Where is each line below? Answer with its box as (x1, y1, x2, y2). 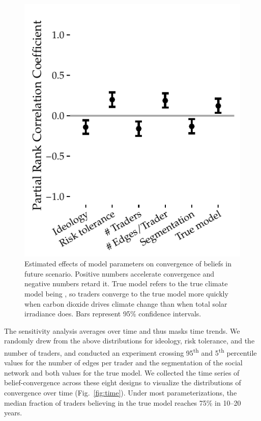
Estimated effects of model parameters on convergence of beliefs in (24, 258, 231, 269)
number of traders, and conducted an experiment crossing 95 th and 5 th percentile (4, 346, 257, 358)
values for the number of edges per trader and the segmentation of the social (4, 357, 243, 368)
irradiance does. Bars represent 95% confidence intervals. (24, 308, 201, 319)
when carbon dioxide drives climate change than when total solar (24, 298, 227, 309)
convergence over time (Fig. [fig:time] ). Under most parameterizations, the (4, 387, 237, 398)
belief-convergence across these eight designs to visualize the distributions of (4, 377, 241, 388)
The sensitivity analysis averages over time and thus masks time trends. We (4, 325, 240, 336)
